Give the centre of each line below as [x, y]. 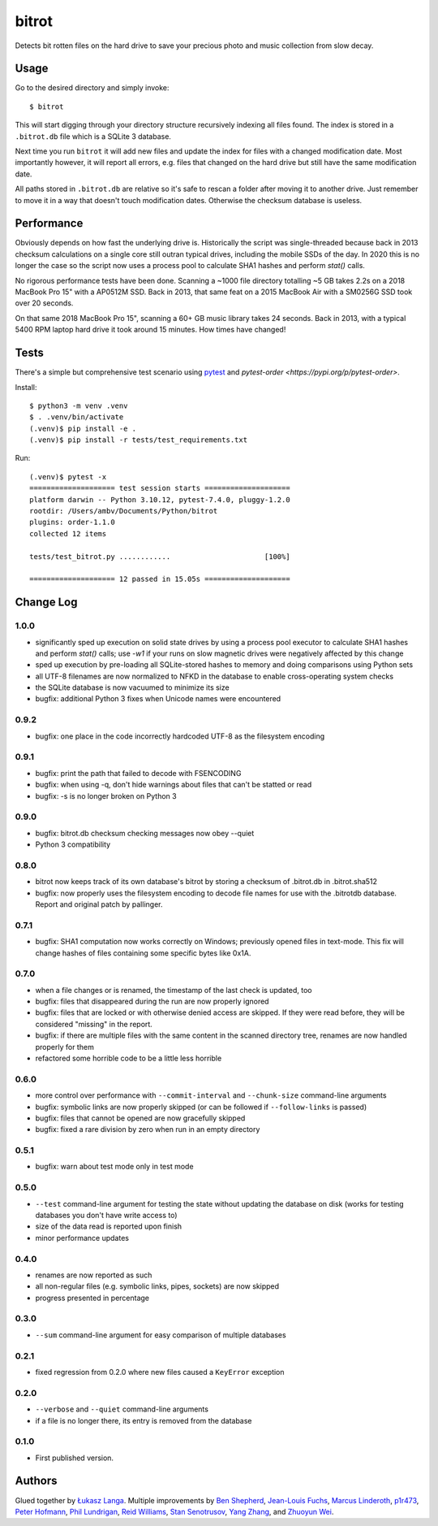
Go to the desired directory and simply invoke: [92, 88]
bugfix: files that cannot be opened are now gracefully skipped [140, 1118]
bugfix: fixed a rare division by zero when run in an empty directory [148, 1129]
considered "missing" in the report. [94, 1024]
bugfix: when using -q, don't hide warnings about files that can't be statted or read [174, 785]
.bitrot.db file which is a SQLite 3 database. [93, 136]
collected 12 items [68, 533]
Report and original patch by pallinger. [99, 904]
